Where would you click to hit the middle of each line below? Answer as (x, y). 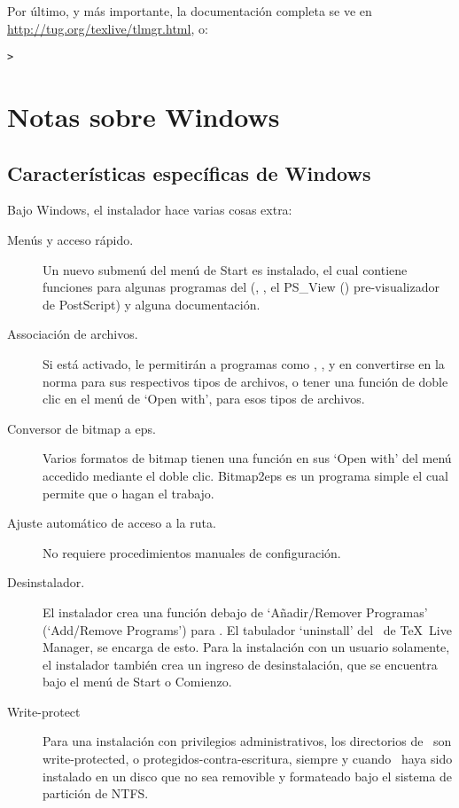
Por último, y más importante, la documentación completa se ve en (190, 11)
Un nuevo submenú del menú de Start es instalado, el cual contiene (225, 269)
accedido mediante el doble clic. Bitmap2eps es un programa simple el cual (245, 475)
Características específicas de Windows (189, 173)
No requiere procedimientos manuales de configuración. (192, 552)
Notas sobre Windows (144, 117)
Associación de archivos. (73, 334)
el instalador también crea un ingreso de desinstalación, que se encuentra (240, 664)
